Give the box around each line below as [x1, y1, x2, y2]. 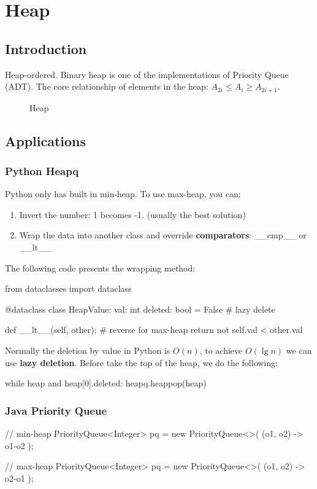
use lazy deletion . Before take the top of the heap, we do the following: [5, 356, 278, 369]
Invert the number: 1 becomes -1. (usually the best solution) [19, 208, 246, 221]
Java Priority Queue [5, 402, 107, 418]
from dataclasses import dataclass [5, 282, 132, 295]
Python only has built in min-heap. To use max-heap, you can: [5, 187, 241, 200]
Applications [5, 131, 86, 150]
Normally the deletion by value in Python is [5, 343, 170, 356]
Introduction [5, 39, 87, 58]
